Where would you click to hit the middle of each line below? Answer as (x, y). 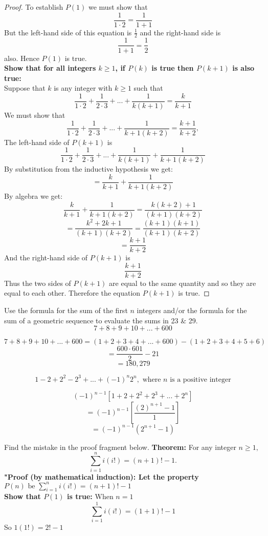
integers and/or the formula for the (192, 310)
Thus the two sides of (38, 283)
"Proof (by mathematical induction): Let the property (102, 476)
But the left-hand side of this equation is (68, 32)
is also (243, 68)
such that (148, 88)
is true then (173, 68)
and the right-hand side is (180, 32)
